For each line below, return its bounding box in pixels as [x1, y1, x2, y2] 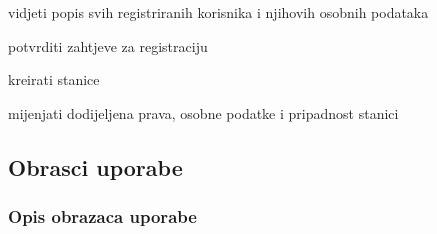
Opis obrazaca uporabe [8, 204, 197, 229]
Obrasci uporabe [8, 151, 183, 182]
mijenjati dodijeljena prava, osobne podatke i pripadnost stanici [8, 102, 399, 123]
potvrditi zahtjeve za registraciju [8, 35, 208, 56]
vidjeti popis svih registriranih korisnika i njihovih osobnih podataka [8, 2, 429, 22]
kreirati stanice [8, 69, 100, 90]
